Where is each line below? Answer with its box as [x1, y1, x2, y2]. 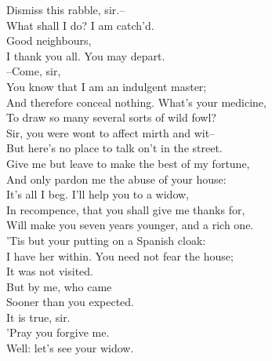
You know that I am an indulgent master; [6, 78, 207, 94]
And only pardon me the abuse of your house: [6, 170, 227, 187]
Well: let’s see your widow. [6, 340, 134, 356]
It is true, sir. [6, 308, 71, 325]
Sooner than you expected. [6, 294, 135, 310]
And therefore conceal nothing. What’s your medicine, [6, 93, 267, 110]
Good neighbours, [6, 32, 92, 49]
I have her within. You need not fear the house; [6, 247, 234, 264]
